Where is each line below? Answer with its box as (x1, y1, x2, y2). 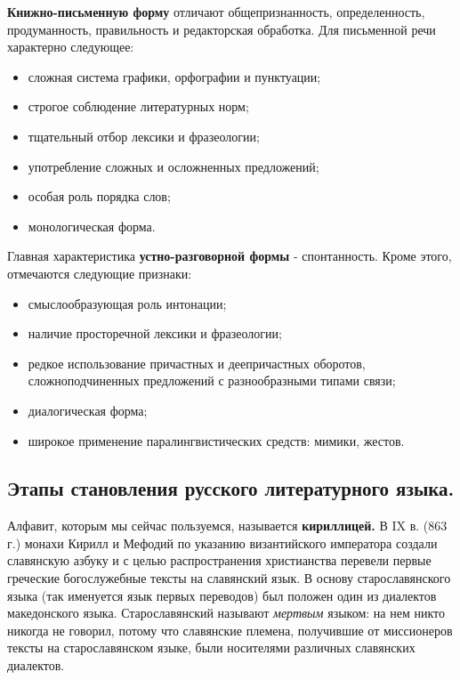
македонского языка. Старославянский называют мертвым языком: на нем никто (7, 603, 445, 622)
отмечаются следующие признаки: (7, 263, 192, 282)
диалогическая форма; (28, 401, 148, 419)
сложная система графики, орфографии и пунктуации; (28, 67, 321, 85)
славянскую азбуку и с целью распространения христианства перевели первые (7, 551, 432, 570)
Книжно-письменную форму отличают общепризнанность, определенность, (7, 3, 425, 20)
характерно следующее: (7, 37, 134, 56)
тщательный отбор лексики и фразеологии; (28, 126, 260, 145)
